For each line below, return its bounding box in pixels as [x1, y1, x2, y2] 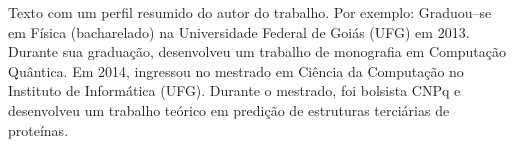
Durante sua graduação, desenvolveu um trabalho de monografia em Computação [8, 41, 506, 62]
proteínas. [8, 119, 69, 140]
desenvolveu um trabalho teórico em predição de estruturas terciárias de [8, 99, 450, 120]
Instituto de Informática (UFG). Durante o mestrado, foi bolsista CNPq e [8, 80, 461, 101]
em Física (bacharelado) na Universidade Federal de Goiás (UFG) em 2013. [8, 21, 470, 42]
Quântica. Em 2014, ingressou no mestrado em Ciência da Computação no [8, 60, 464, 81]
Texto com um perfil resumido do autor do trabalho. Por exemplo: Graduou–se [8, 2, 492, 22]
